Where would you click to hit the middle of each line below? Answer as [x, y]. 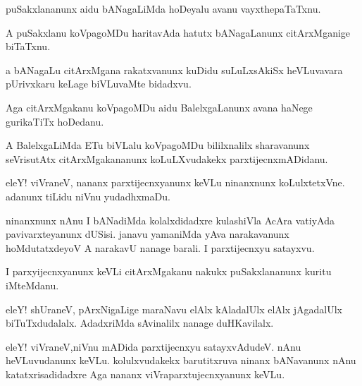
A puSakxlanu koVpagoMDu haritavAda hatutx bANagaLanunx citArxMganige [178, 32]
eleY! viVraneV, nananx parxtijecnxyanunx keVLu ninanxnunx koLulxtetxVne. [175, 182]
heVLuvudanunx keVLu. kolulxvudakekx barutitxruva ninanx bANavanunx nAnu [181, 360]
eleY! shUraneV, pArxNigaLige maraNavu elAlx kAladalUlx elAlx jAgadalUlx [174, 309]
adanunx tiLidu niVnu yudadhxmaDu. [88, 196]
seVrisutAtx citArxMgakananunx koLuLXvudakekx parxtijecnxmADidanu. [167, 158]
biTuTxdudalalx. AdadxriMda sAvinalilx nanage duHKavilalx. [140, 323]
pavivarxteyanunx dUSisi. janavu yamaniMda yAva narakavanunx [148, 234]
